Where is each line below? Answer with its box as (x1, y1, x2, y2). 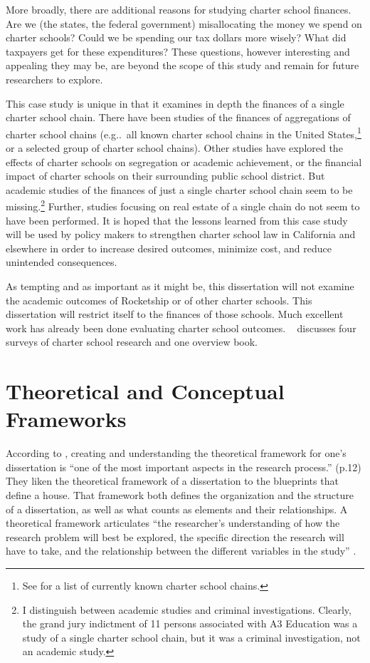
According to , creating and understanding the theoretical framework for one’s (6, 446, 347, 461)
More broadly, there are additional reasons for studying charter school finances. (6, 2, 351, 16)
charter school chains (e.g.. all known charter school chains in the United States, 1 (6, 124, 361, 141)
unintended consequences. (6, 255, 117, 269)
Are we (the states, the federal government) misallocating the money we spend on (6, 16, 362, 31)
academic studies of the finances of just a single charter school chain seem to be (6, 182, 353, 197)
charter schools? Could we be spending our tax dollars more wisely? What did (6, 30, 347, 45)
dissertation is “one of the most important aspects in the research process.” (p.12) (6, 459, 361, 474)
